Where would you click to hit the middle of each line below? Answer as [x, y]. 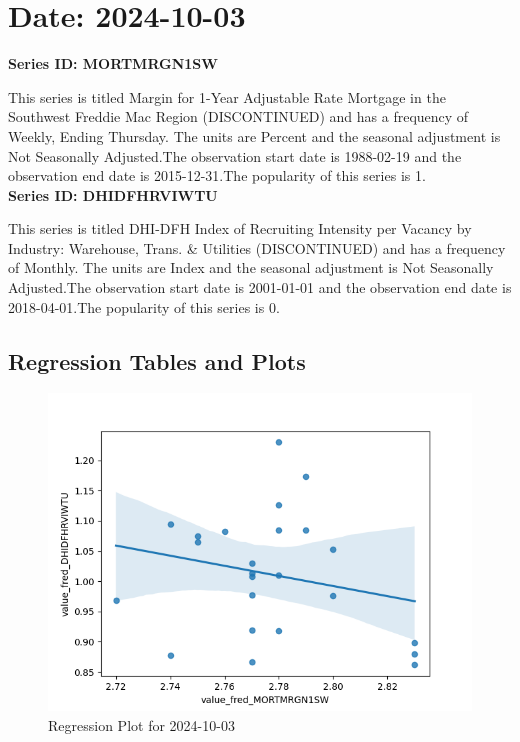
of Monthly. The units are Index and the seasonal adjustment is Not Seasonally [251, 267]
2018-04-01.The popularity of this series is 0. [144, 306]
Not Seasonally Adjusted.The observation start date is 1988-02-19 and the [235, 155]
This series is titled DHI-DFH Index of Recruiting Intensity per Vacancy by [240, 228]
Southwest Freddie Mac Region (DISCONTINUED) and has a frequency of [238, 116]
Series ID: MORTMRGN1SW [113, 63]
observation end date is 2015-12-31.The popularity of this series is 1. [217, 175]
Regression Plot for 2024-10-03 [141, 725]
